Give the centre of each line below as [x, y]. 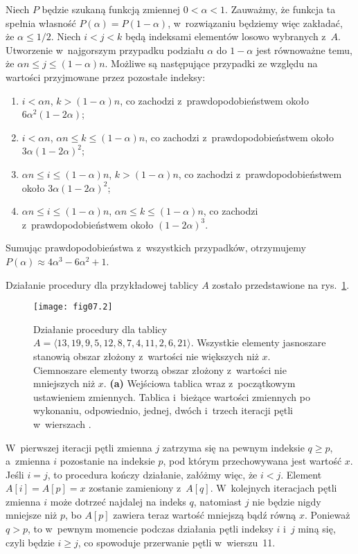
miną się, [317, 529]
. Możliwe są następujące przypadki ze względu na [211, 63]
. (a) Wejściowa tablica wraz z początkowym [199, 383]
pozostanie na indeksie [107, 461]
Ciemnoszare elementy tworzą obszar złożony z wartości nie [160, 369]
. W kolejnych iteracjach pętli [274, 488]
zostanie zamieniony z [135, 488]
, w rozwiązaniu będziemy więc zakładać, [255, 23]
